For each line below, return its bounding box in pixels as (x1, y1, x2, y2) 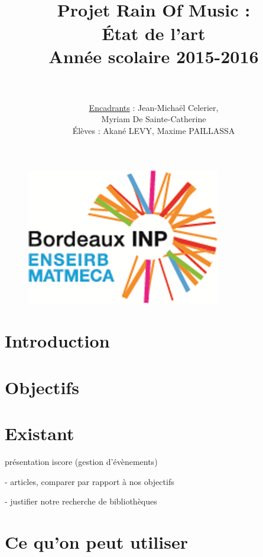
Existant (5, 421, 74, 445)
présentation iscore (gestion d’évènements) (5, 456, 158, 468)
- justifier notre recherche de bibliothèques (5, 495, 157, 507)
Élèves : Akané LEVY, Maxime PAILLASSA (72, 124, 235, 137)
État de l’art (102, 21, 206, 45)
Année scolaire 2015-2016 (48, 44, 259, 68)
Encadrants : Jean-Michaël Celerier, (89, 101, 219, 113)
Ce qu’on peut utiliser (5, 530, 188, 554)
